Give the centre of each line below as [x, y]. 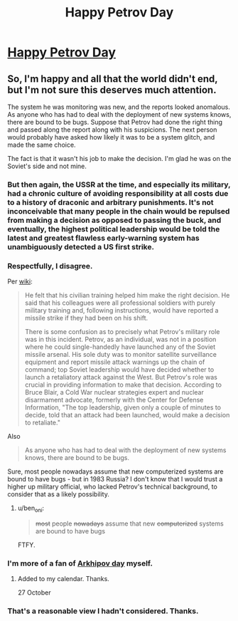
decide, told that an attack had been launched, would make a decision [127, 415]
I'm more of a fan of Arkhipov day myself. [80, 563]
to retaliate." [42, 423]
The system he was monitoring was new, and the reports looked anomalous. [119, 107]
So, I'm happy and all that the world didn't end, [113, 79]
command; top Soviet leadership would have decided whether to [119, 370]
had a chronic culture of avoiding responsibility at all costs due [118, 193]
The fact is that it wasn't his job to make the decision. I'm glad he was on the [119, 158]
